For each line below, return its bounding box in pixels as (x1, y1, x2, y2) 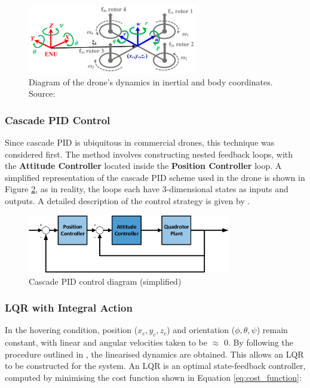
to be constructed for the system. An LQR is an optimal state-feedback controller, (5, 359, 306, 372)
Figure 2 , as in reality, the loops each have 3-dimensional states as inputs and (5, 183, 288, 195)
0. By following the (223, 336, 293, 349)
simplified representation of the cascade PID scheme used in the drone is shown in (5, 171, 305, 183)
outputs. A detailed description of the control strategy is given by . (5, 194, 250, 207)
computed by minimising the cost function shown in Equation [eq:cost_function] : (5, 371, 302, 383)
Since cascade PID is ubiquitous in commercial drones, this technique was (5, 136, 275, 148)
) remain (256, 324, 288, 336)
